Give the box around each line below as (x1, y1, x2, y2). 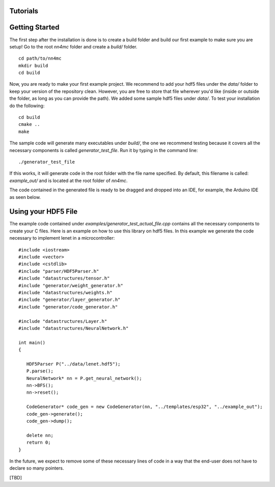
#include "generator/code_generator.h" (18, 304, 118, 310)
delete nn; (26, 432, 53, 438)
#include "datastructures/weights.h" (18, 290, 113, 295)
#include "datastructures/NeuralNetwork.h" (18, 325, 129, 331)
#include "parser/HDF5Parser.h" (18, 268, 99, 274)
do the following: (9, 102, 45, 109)
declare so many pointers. (9, 465, 64, 471)
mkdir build (18, 63, 48, 68)
